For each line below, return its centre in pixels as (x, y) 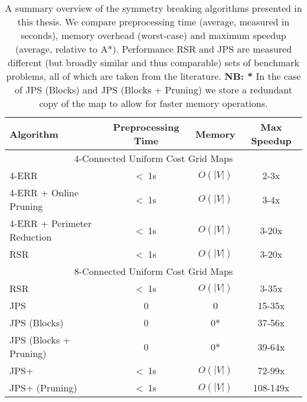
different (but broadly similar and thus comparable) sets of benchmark (153, 62)
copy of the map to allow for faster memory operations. (153, 103)
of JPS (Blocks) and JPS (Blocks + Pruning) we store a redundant (153, 90)
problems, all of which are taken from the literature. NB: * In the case (153, 76)
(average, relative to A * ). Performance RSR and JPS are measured (153, 49)
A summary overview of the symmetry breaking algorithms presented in (153, 8)
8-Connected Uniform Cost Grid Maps (153, 271)
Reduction (31, 237)
